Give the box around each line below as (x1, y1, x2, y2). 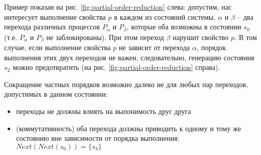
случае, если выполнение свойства (4, 42, 111, 53)
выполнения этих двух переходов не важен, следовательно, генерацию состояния (4, 52, 254, 62)
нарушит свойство (172, 31, 229, 42)
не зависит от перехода (119, 42, 190, 53)
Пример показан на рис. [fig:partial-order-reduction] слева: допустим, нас (4, 2, 232, 12)
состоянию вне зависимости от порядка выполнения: (16, 133, 180, 143)
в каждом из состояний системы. (114, 11, 216, 22)
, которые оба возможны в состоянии (127, 21, 241, 32)
